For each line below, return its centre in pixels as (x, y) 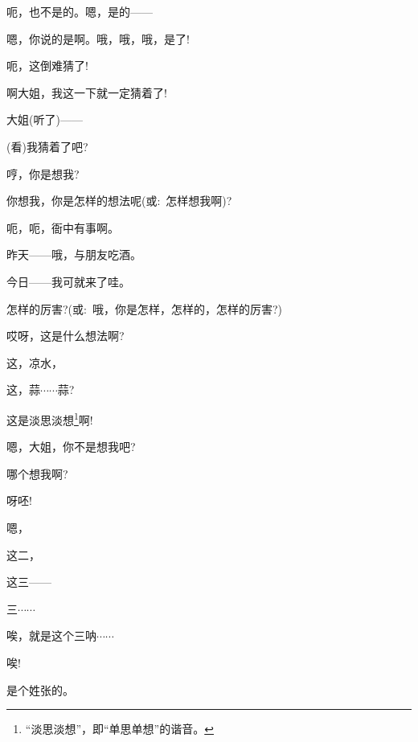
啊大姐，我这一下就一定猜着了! (87, 92)
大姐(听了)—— (45, 119)
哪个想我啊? (37, 473)
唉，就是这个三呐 (51, 635)
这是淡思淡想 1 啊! (50, 418)
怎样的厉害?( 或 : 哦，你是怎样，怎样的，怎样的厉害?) (145, 308)
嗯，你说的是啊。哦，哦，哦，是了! (98, 38)
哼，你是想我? (43, 173)
